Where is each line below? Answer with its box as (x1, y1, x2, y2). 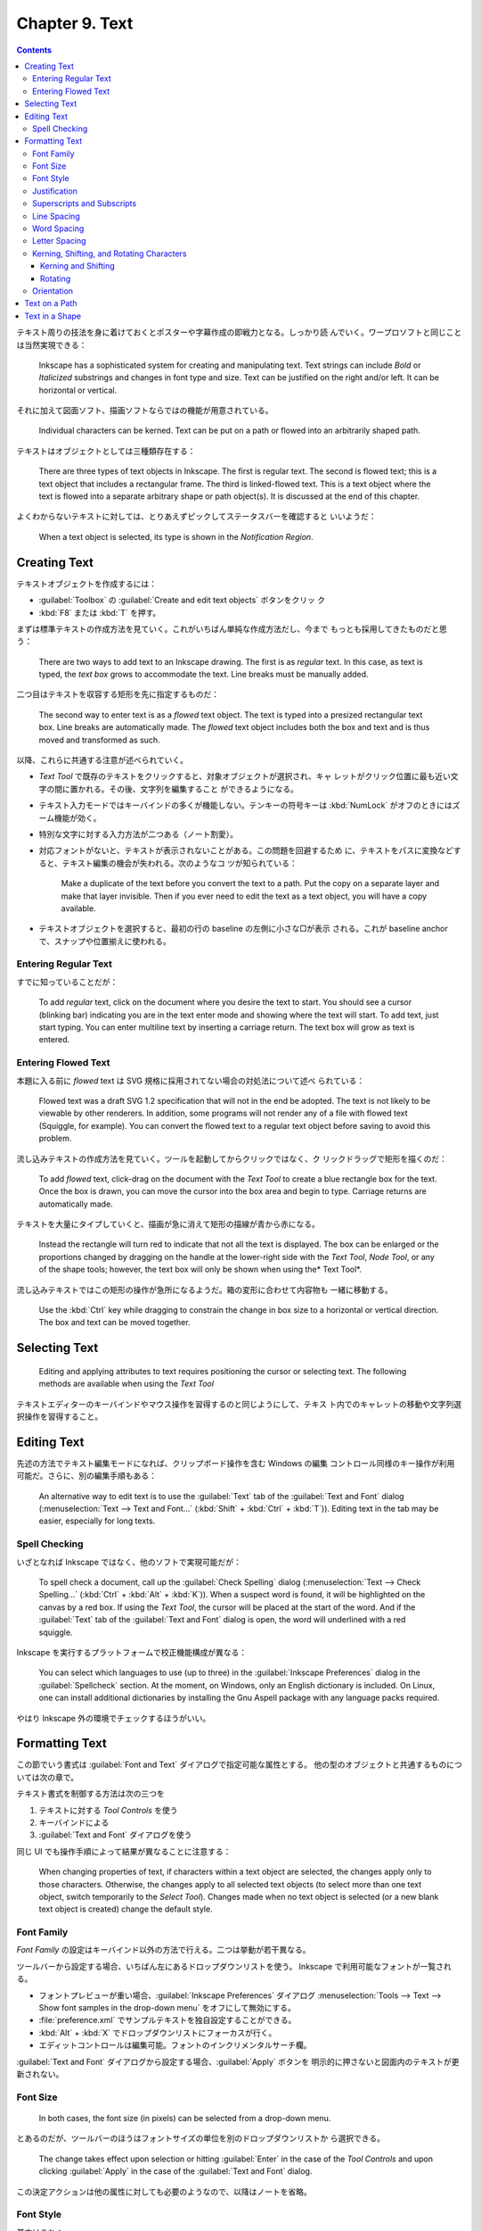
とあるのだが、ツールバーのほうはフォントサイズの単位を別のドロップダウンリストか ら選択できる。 (16, 2133, 385, 2144)
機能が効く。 (53, 812, 102, 823)
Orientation (32, 286, 74, 296)
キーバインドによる (38, 1817, 110, 1828)
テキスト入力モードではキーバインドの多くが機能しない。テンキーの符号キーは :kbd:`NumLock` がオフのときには (38, 800, 453, 811)
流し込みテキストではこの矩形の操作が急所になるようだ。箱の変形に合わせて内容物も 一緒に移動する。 (16, 1284, 394, 1295)
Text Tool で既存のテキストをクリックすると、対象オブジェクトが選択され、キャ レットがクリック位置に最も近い (38, 771, 452, 782)
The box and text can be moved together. (38, 1317, 191, 1328)
